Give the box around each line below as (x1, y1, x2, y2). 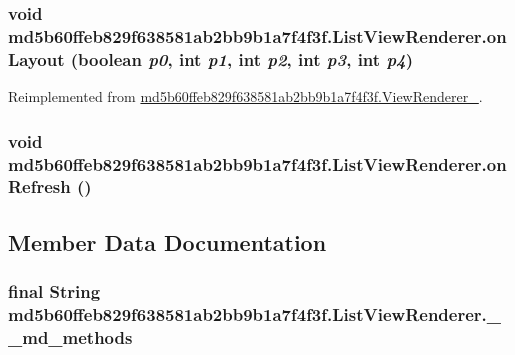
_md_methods (8, 324, 133, 349)
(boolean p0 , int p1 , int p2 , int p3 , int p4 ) (70, 46, 414, 71)
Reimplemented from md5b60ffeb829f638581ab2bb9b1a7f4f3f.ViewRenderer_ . (8, 86, 483, 107)
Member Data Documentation (8, 226, 327, 257)
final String (8, 279, 101, 304)
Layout (8, 46, 65, 71)
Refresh (8, 174, 71, 199)
